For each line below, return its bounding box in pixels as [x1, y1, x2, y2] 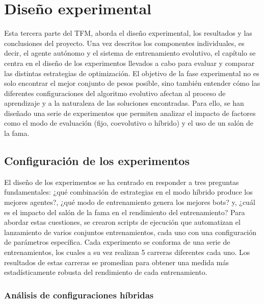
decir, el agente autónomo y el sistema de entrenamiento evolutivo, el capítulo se [4, 48, 256, 58]
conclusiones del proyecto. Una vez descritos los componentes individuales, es [4, 37, 245, 48]
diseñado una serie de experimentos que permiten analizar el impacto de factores [4, 107, 256, 118]
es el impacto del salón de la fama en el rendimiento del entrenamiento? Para [4, 206, 245, 217]
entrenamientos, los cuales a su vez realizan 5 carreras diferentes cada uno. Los [4, 247, 250, 258]
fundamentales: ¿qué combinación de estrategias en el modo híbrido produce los [4, 186, 253, 197]
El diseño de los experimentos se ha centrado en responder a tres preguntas [4, 176, 239, 187]
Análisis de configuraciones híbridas [4, 288, 154, 301]
